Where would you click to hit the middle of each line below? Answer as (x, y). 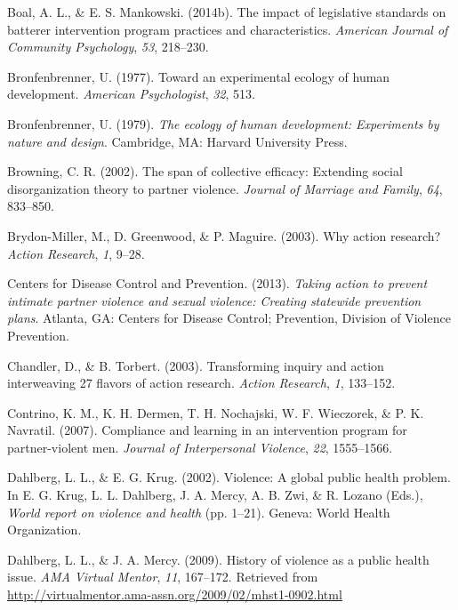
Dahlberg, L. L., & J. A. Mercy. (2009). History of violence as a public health (218, 559)
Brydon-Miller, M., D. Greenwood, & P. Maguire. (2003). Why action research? (224, 235)
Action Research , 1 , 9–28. (76, 253)
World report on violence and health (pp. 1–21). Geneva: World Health (199, 512)
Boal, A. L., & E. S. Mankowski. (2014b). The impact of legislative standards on (227, 12)
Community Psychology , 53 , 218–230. (108, 47)
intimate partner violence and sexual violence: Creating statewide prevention (214, 300)
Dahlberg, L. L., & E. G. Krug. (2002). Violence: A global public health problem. (229, 477)
